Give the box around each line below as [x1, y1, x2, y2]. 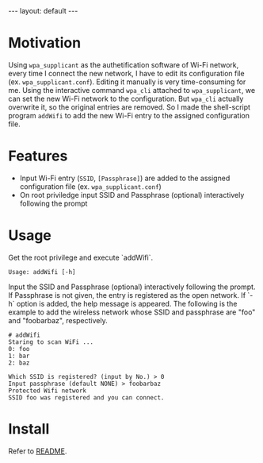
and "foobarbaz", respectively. [8, 315, 109, 325]
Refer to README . [8, 446, 67, 456]
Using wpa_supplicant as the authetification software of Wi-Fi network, [8, 60, 239, 69]
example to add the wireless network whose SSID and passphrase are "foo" [8, 307, 256, 317]
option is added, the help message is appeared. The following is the [16, 299, 238, 308]
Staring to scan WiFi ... [8, 338, 93, 346]
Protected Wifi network [8, 387, 87, 395]
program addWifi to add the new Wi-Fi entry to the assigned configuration [8, 110, 250, 120]
